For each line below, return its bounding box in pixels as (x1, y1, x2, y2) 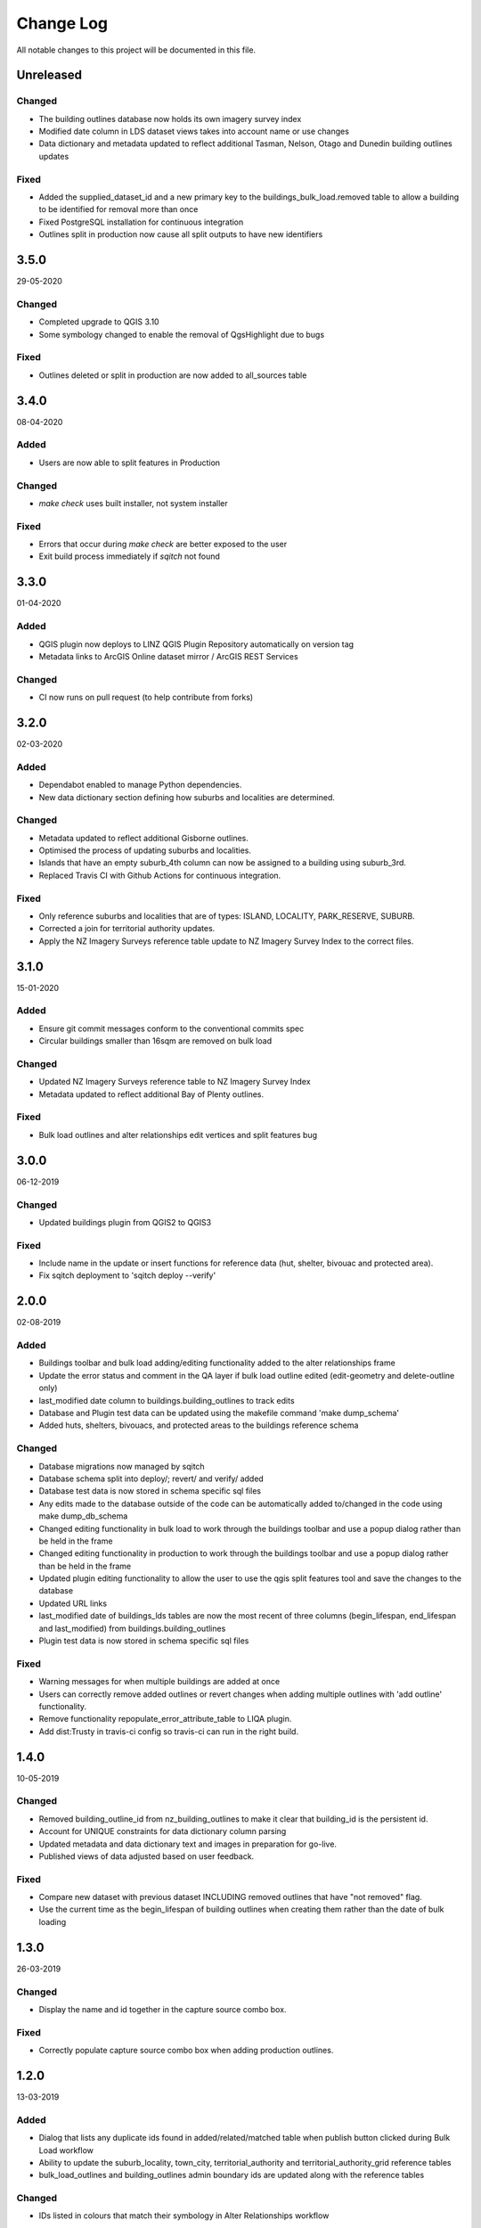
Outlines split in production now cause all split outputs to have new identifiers (38, 229, 323, 240)
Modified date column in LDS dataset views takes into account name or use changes (38, 126, 349, 137)
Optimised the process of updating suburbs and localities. (38, 845, 252, 856)
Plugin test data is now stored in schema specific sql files (38, 1635, 249, 1646)
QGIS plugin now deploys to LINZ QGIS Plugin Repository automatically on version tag (38, 638, 355, 650)
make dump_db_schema (38, 1511, 128, 1521)
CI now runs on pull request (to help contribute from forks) (38, 692, 254, 703)
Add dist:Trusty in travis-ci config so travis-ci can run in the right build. (38, 1725, 298, 1737)
